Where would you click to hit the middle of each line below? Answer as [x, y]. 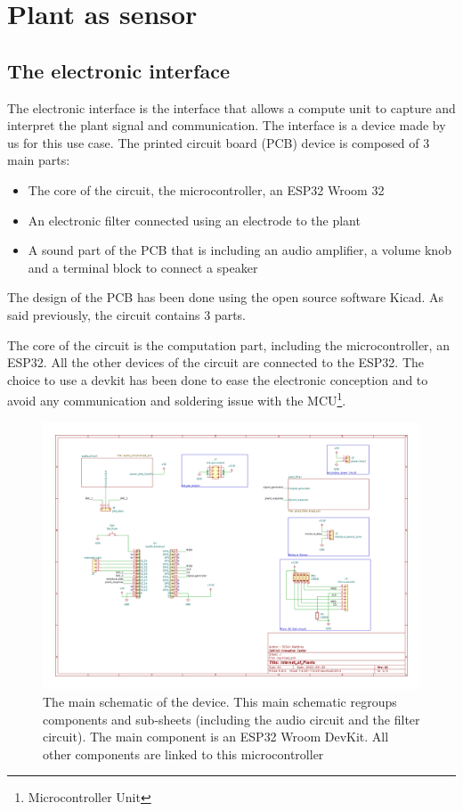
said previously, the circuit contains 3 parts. [127, 314]
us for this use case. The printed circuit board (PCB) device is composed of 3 [219, 142]
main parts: [39, 160]
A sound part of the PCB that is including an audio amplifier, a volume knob [240, 250]
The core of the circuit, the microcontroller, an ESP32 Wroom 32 [206, 189]
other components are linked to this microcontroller [183, 754]
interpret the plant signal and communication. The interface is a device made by [227, 125]
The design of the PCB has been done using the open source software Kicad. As [226, 297]
